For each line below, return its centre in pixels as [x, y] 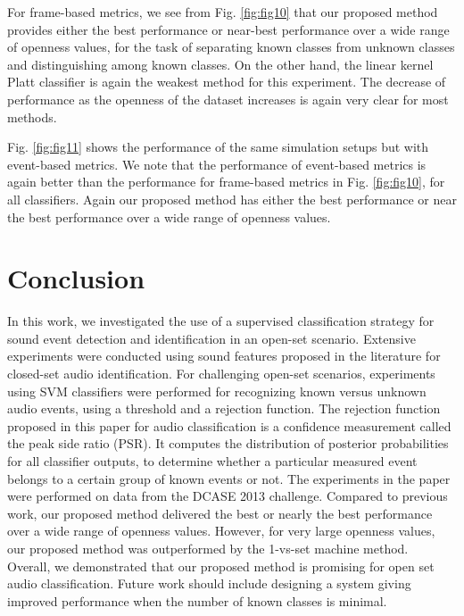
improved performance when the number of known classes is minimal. [197, 600]
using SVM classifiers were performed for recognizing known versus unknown [217, 391]
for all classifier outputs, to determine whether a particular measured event [212, 461]
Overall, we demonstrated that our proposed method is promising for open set [221, 566]
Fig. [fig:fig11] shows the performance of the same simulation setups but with [218, 147]
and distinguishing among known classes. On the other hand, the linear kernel [220, 64]
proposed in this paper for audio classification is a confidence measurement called [229, 425]
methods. [32, 117]
